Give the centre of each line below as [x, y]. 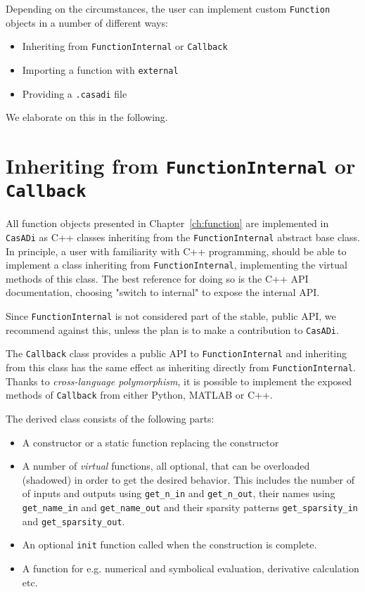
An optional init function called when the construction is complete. [169, 545]
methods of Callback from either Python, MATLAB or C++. [139, 395]
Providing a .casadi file [75, 93]
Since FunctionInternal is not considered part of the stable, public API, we [171, 316]
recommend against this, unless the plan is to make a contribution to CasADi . [172, 329]
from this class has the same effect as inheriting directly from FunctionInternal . [181, 367]
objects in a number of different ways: [87, 22]
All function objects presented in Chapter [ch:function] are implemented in [167, 223]
